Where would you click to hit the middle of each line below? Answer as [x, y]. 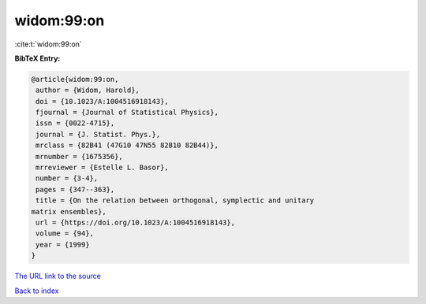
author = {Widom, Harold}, [88, 90]
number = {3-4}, [67, 178]
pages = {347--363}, [75, 189]
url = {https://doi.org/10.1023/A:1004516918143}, [136, 222]
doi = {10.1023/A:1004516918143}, [102, 101]
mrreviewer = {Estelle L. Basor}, [102, 168]
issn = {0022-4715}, [75, 123]
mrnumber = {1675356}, [80, 156]
